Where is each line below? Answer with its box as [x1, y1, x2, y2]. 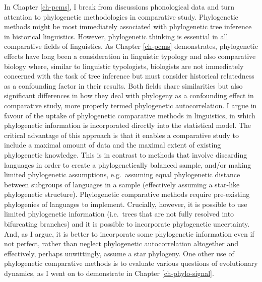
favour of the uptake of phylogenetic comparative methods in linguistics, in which [4, 110, 255, 120]
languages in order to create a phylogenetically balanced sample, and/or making [4, 159, 251, 170]
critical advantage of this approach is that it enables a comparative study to [4, 129, 239, 140]
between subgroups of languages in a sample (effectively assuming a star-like [4, 179, 240, 189]
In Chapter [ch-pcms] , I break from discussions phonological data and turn [4, 2, 235, 12]
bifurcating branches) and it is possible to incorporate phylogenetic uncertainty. [4, 219, 250, 229]
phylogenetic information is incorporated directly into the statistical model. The [4, 120, 251, 130]
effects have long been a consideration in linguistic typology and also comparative [4, 50, 256, 61]
